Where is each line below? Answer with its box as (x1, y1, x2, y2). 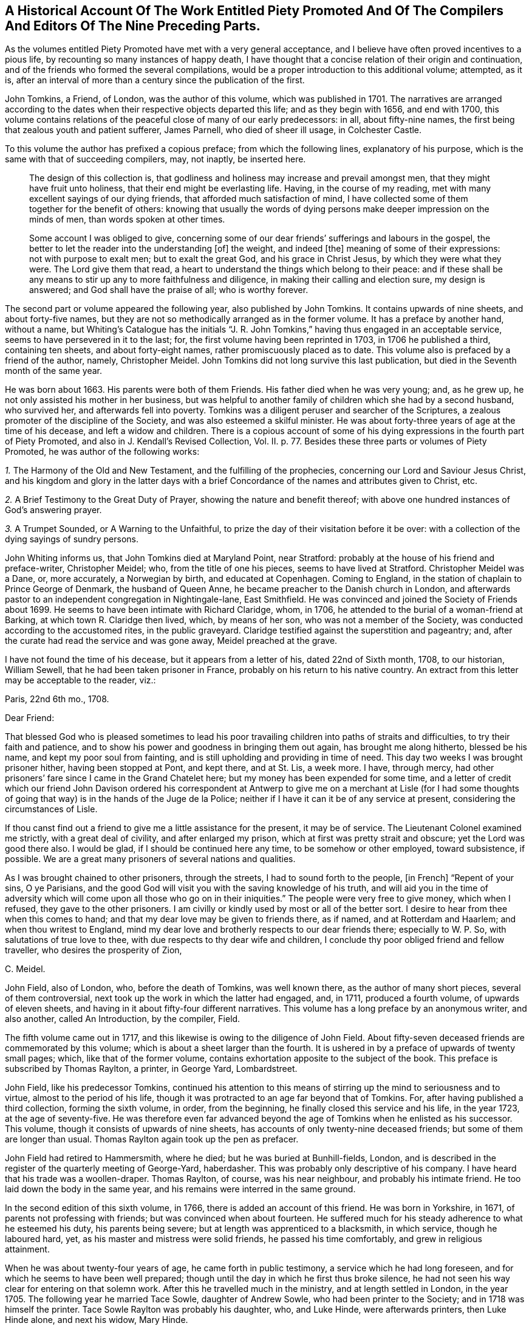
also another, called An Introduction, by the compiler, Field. (5, 1013, 240, 1024)
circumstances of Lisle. (5, 804, 98, 815)
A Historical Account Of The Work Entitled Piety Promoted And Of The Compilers (5, 3, 504, 18)
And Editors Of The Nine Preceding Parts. (5, 18, 261, 33)
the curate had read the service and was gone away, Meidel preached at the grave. (5, 635, 338, 646)
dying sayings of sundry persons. (5, 534, 138, 545)
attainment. (5, 1244, 50, 1255)
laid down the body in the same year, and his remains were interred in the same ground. (5, 1184, 356, 1195)
